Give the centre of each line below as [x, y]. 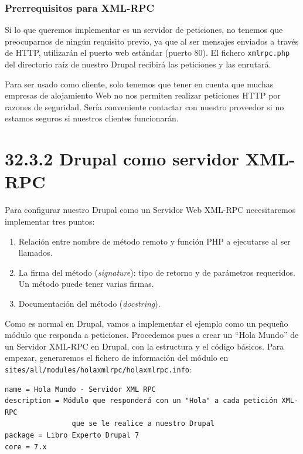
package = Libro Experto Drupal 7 [72, 435]
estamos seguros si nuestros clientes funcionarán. [92, 118]
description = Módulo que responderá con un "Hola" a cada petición [141, 401]
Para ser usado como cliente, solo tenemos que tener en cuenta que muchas [139, 84]
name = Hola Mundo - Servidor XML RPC [80, 389]
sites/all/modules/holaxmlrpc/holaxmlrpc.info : [98, 369]
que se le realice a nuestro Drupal [143, 424]
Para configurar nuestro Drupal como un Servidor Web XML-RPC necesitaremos [150, 210]
